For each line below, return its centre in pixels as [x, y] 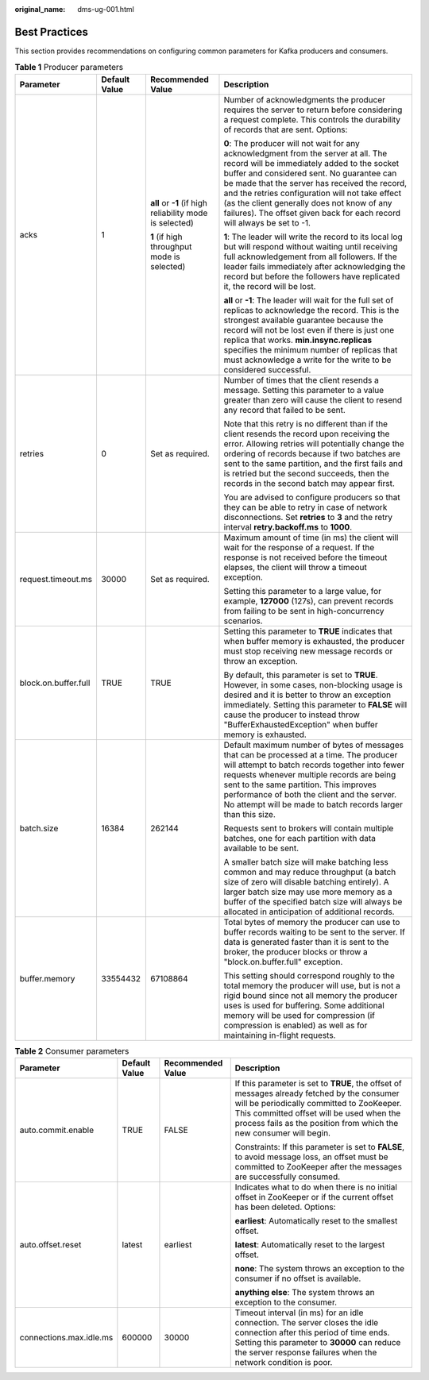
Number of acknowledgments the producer [304, 99]
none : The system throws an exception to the [320, 1269]
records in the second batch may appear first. [309, 483]
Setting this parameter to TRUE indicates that [308, 631]
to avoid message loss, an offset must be [311, 1157]
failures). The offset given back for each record [312, 213]
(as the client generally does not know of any [308, 202]
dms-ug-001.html [106, 9]
